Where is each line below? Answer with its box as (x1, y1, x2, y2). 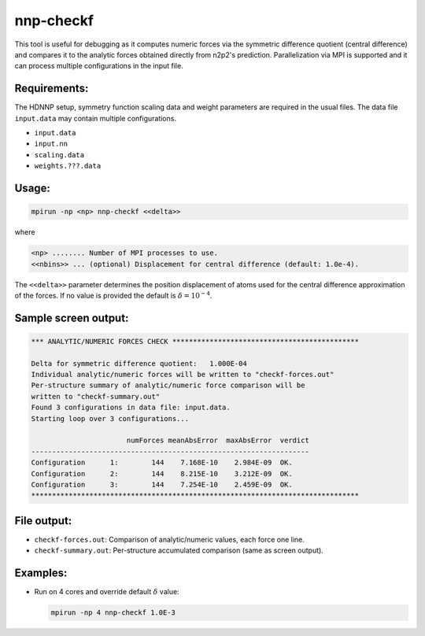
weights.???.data (34, 161, 102, 171)
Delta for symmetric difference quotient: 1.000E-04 (31, 359, 247, 368)
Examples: (14, 567, 68, 580)
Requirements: (14, 82, 89, 95)
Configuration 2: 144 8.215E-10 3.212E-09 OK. (31, 469, 293, 478)
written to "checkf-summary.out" (31, 392, 161, 401)
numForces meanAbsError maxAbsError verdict (126, 436, 310, 445)
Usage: (14, 182, 51, 194)
